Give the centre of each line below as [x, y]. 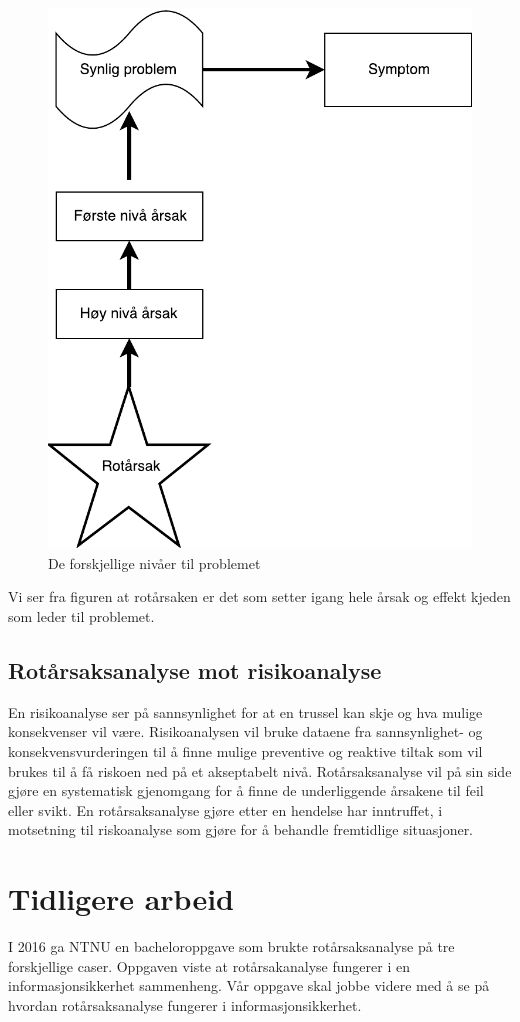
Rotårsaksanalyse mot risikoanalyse [195, 670]
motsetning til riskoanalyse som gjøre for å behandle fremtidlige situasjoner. [241, 829]
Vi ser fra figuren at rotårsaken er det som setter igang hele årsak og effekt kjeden [259, 596]
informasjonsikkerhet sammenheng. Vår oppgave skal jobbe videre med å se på [249, 985]
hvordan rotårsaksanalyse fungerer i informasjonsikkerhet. [185, 1004]
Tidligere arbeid [121, 898]
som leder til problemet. [81, 616]
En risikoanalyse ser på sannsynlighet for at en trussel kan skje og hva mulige [245, 711]
